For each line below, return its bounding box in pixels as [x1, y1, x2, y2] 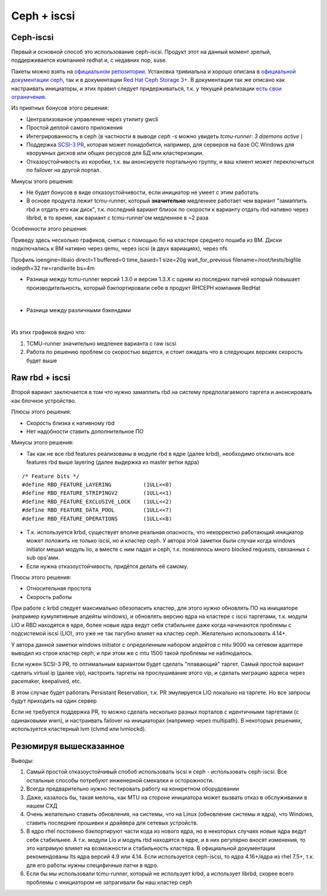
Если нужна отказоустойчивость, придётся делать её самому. [26, 563, 189, 570]
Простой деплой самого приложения [26, 124, 123, 132]
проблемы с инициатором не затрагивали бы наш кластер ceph [26, 878, 192, 886]
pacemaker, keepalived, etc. [11, 678, 82, 685]
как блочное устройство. [11, 397, 77, 404]
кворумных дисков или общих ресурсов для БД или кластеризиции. [26, 149, 204, 157]
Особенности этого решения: [11, 225, 88, 233]
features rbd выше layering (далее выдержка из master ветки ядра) [26, 458, 199, 466]
